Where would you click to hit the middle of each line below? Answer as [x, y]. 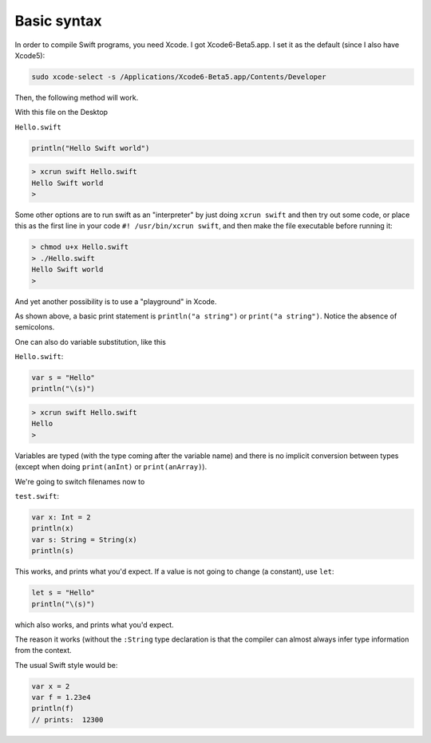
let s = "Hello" [63, 593]
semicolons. [35, 327]
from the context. [43, 650]
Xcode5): [30, 55]
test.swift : [37, 496]
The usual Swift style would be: [66, 665]
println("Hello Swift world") [91, 148]
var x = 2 [51, 686]
